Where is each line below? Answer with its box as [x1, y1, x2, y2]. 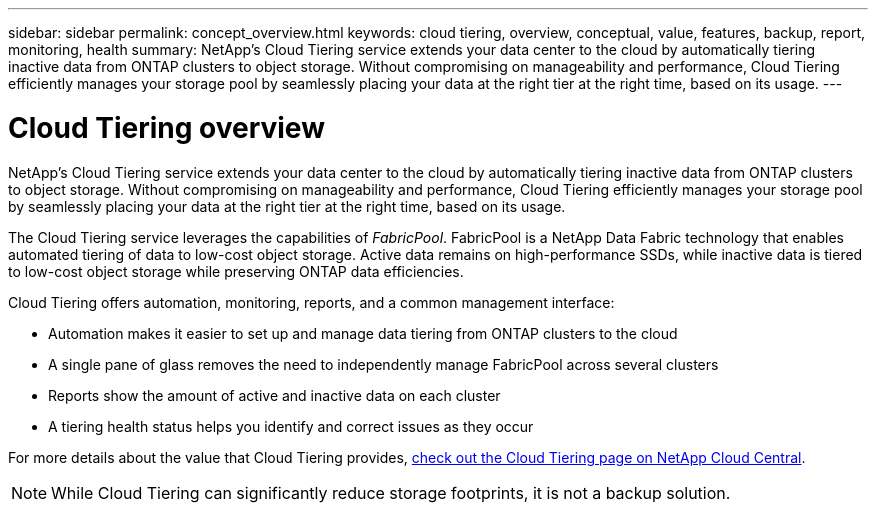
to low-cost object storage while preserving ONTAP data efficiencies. [8, 262, 464, 280]
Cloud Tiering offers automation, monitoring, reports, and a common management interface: [8, 293, 615, 311]
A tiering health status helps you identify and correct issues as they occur [48, 417, 534, 435]
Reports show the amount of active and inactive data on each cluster [48, 386, 501, 404]
